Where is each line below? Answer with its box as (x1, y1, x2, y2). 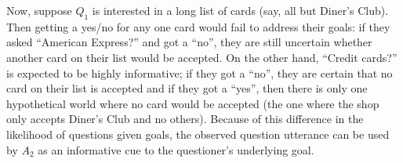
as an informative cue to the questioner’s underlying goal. (38, 141, 314, 158)
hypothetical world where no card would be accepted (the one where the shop (6, 95, 379, 111)
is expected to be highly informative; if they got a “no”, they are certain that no (6, 64, 393, 81)
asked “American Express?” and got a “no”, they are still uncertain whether (6, 34, 372, 50)
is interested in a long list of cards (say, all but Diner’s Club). (92, 2, 389, 18)
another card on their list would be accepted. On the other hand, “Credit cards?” (6, 49, 398, 65)
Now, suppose (6, 2, 72, 18)
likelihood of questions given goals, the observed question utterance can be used (6, 125, 390, 142)
